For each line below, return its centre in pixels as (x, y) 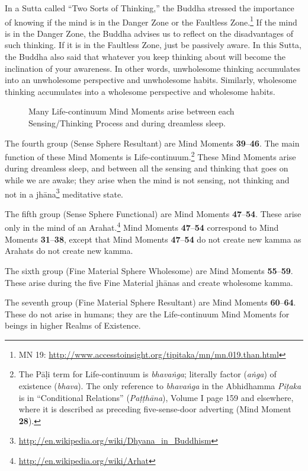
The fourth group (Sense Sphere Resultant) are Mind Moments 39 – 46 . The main (152, 143)
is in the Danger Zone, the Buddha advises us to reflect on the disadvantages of (149, 33)
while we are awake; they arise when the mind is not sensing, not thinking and (147, 180)
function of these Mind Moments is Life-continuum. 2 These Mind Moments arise (150, 156)
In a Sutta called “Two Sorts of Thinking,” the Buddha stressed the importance (150, 8)
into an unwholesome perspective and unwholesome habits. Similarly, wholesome (151, 80)
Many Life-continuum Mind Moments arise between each (131, 111)
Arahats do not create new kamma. (69, 251)
